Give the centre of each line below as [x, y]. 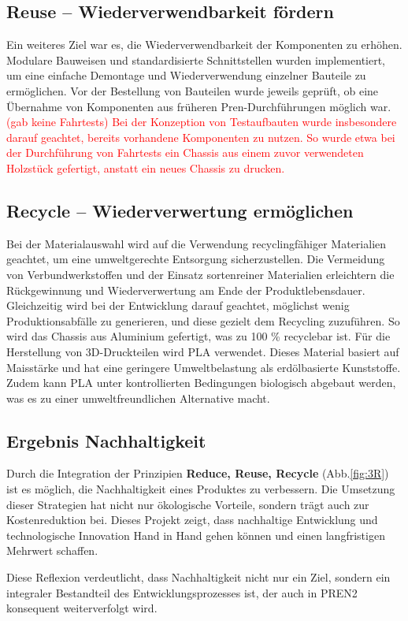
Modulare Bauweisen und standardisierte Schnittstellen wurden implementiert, [196, 59]
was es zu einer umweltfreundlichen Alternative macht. [138, 398]
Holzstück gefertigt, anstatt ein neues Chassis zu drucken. [146, 167]
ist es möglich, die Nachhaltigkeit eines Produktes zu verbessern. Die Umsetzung [201, 489]
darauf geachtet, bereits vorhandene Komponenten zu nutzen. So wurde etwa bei [201, 137]
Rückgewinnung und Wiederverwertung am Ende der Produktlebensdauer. [186, 290]
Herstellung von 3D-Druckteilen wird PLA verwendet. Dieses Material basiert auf [203, 351]
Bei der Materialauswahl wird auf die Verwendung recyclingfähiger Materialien [197, 243]
